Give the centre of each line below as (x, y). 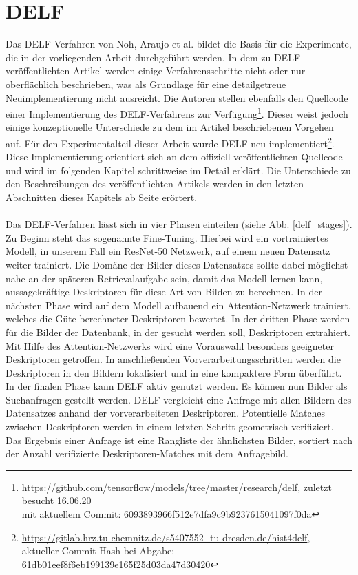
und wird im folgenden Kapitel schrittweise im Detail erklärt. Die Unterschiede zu (178, 170)
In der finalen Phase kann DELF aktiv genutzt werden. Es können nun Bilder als (177, 386)
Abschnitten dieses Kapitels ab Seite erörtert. (102, 197)
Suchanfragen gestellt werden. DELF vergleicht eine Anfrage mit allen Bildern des (179, 399)
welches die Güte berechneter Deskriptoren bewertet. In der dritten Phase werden (178, 318)
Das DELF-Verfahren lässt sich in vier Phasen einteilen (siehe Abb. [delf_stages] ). (179, 224)
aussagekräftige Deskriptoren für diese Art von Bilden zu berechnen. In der (164, 292)
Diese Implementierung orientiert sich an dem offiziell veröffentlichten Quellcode (174, 157)
